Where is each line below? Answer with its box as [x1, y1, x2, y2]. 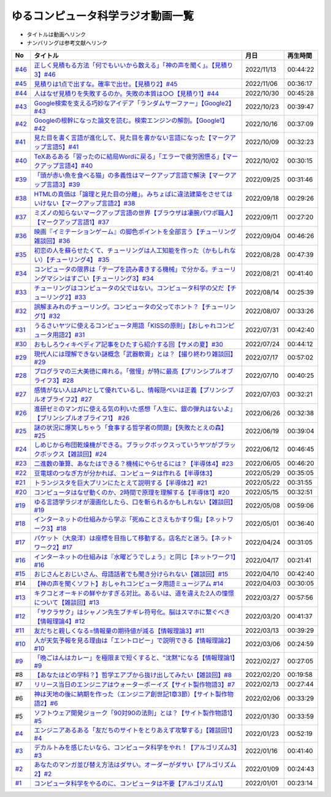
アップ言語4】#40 [40, 161, 93, 170]
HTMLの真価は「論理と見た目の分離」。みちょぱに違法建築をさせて [34, 190, 227, 199]
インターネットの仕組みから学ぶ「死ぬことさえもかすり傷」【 [34, 515, 210, 524]
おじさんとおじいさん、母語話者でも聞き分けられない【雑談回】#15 [34, 570, 229, 579]
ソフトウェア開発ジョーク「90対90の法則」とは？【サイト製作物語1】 [34, 709, 236, 717]
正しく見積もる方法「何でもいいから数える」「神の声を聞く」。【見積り [34, 61, 234, 70]
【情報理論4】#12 [34, 617, 85, 626]
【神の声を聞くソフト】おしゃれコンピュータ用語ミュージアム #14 [34, 580, 224, 588]
